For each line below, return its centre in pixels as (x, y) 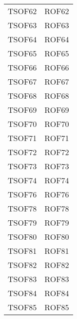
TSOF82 (22, 265)
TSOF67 (22, 81)
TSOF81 (22, 251)
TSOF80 (22, 237)
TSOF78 (22, 208)
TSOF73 (22, 166)
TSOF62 (22, 11)
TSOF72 (22, 152)
